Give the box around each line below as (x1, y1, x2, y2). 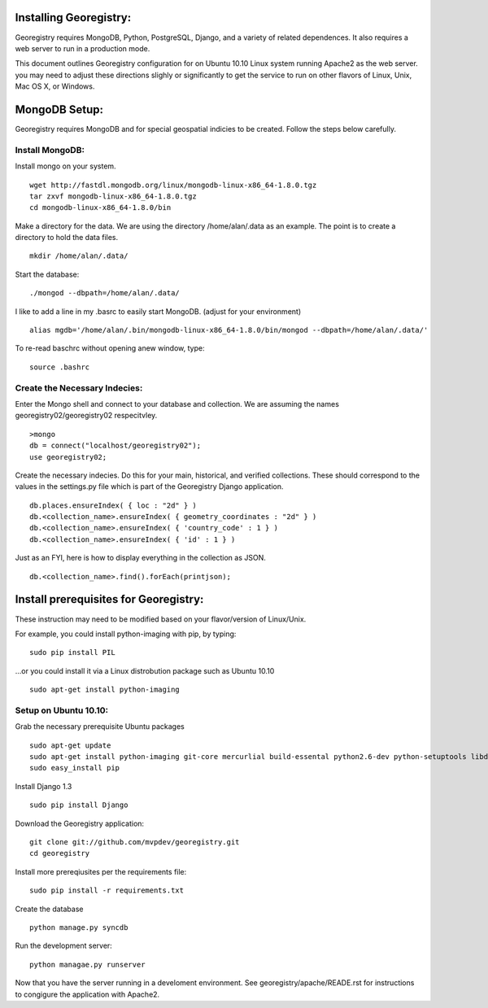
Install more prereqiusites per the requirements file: (15, 866, 187, 876)
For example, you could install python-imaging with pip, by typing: (15, 629, 237, 639)
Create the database (15, 904, 84, 914)
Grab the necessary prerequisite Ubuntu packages (15, 722, 185, 731)
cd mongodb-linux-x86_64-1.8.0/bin (29, 203, 172, 212)
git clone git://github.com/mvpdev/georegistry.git (29, 837, 240, 846)
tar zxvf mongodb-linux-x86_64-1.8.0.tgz (29, 191, 197, 201)
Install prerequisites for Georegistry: (15, 592, 204, 606)
